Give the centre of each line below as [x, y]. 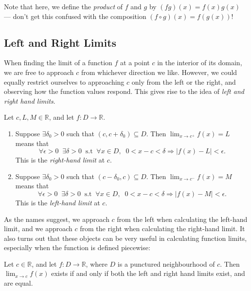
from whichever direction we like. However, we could [159, 72]
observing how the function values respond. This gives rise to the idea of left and [124, 91]
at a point [135, 63]
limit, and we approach [38, 228]
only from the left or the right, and [184, 82]
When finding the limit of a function [58, 63]
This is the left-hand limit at [58, 202]
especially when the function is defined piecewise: [77, 247]
